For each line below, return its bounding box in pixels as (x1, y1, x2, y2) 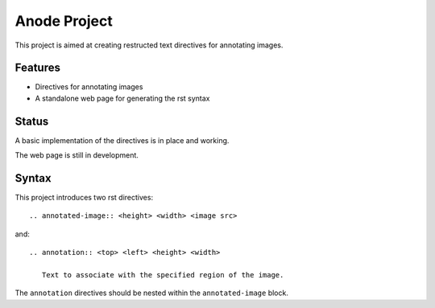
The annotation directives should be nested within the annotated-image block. (14, 288, 289, 298)
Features (14, 61, 60, 75)
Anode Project (14, 12, 113, 30)
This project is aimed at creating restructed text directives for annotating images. (14, 40, 284, 50)
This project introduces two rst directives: (14, 193, 153, 203)
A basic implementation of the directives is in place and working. (14, 135, 230, 145)
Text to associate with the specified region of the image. (41, 270, 284, 279)
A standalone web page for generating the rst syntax (35, 93, 210, 103)
